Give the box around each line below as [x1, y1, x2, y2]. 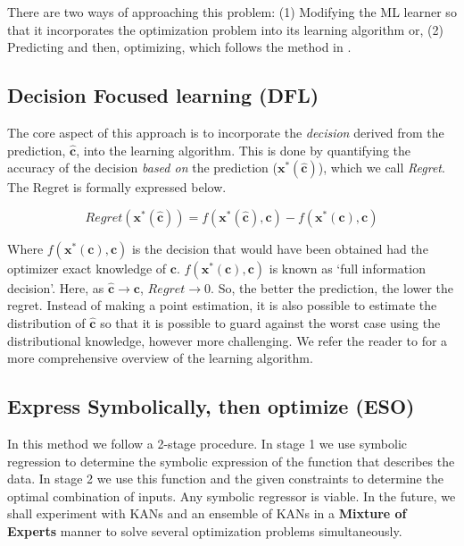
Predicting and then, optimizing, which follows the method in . [7, 38, 352, 56]
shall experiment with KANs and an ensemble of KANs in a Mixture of [7, 504, 407, 523]
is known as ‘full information [269, 258, 426, 277]
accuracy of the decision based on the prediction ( [7, 158, 278, 177]
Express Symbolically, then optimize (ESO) [7, 392, 415, 420]
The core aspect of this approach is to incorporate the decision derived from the [7, 122, 444, 141]
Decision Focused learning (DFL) [7, 81, 319, 109]
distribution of [7, 313, 86, 332]
